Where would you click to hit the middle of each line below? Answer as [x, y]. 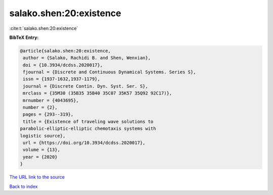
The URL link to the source [37, 177]
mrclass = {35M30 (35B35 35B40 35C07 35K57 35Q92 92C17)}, [98, 93]
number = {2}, [40, 108]
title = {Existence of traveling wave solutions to [88, 121]
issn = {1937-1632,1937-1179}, [62, 79]
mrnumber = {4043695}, [51, 100]
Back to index [24, 186]
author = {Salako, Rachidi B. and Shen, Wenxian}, [87, 58]
